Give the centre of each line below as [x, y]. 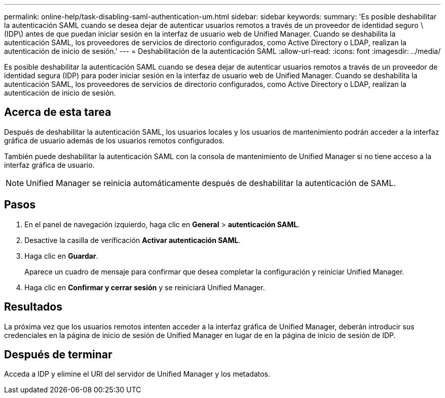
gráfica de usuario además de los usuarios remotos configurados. [114, 140]
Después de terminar [58, 354]
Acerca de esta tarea [58, 112]
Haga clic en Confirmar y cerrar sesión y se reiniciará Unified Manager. [145, 287]
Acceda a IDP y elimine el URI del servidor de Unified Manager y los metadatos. [137, 374]
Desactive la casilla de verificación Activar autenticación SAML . [133, 240]
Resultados [33, 307]
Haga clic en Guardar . [61, 256]
